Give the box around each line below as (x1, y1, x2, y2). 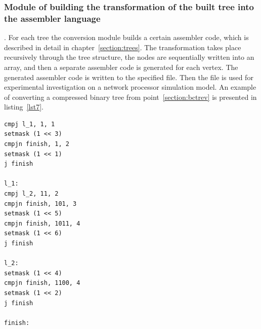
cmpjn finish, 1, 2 (4, 140, 69, 148)
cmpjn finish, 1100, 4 (4, 279, 80, 287)
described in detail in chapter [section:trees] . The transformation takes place (4, 42, 241, 52)
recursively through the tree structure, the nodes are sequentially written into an (4, 52, 254, 62)
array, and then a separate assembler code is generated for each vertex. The (4, 61, 238, 72)
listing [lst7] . (4, 101, 43, 112)
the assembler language (4, 12, 101, 24)
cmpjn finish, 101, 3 (4, 200, 77, 207)
